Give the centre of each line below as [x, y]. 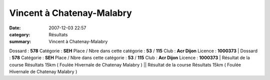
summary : [20, 42]
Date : [15, 28]
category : [20, 34]
